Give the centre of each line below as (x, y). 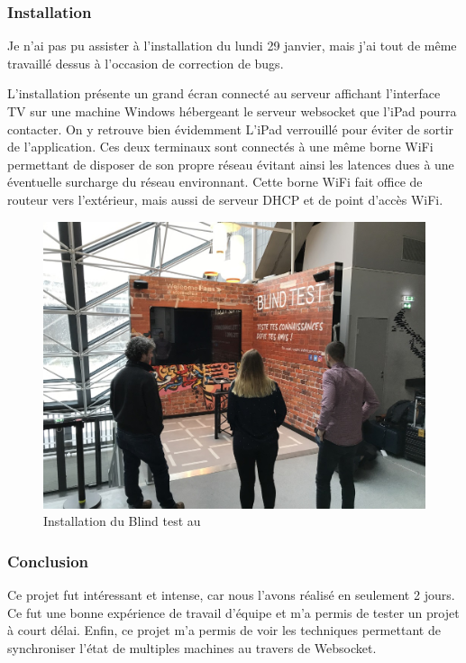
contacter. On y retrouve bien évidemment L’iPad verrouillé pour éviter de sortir (231, 129)
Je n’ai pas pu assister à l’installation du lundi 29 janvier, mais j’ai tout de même (232, 46)
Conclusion (48, 561)
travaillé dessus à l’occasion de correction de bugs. (146, 63)
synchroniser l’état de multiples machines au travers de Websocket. (192, 647)
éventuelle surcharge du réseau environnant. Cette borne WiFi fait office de (215, 182)
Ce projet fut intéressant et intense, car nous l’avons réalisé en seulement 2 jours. (231, 594)
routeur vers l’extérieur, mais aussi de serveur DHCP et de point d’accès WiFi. (225, 199)
